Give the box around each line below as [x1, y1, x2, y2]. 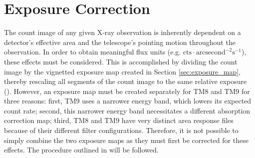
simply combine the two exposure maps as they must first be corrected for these [4, 134, 249, 145]
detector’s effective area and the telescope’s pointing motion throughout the [4, 36, 236, 47]
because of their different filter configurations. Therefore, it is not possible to [4, 125, 239, 135]
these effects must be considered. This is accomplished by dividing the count [4, 56, 238, 66]
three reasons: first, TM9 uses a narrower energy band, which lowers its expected [4, 95, 252, 106]
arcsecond [196, 49, 226, 56]
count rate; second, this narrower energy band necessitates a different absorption [4, 105, 251, 115]
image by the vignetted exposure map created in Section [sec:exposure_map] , [4, 66, 241, 76]
